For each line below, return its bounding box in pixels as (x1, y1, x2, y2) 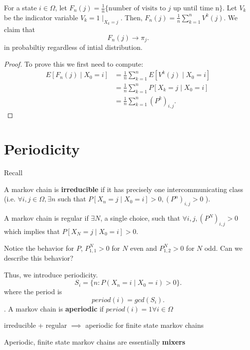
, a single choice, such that (100, 213, 180, 223)
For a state (4, 2, 37, 12)
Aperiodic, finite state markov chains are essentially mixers (4, 336, 185, 347)
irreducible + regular (4, 320, 67, 330)
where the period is (4, 286, 62, 297)
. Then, (120, 12, 143, 22)
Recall (4, 167, 23, 178)
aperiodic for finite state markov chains (85, 320, 204, 330)
